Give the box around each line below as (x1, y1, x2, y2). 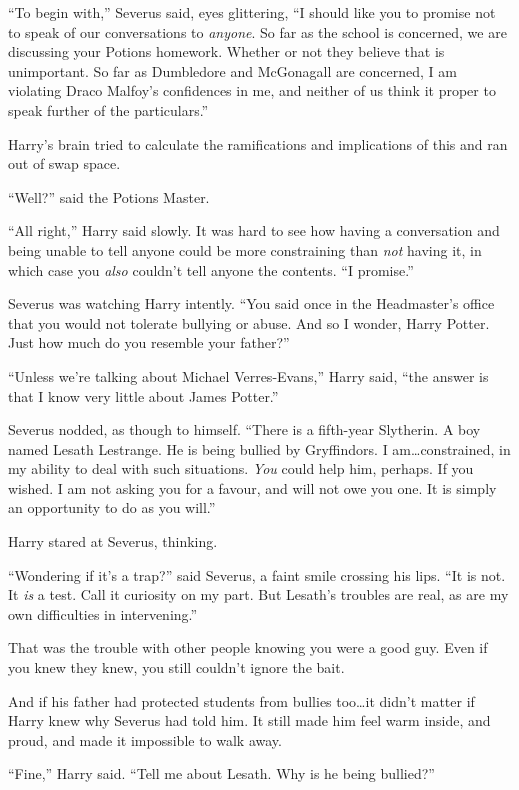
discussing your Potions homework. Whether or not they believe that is (8, 41, 445, 62)
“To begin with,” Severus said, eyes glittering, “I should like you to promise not (8, 2, 496, 22)
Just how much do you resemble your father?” (8, 332, 290, 353)
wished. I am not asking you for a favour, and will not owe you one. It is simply (8, 477, 497, 498)
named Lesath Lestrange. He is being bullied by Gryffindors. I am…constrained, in (8, 438, 511, 459)
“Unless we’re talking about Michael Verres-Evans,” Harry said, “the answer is (8, 365, 489, 386)
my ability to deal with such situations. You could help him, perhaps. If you (8, 458, 474, 479)
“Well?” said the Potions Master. (8, 186, 210, 207)
